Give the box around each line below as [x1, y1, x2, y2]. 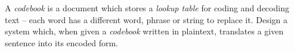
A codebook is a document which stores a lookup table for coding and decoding [5, 2, 289, 14]
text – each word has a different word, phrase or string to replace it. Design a [5, 13, 288, 26]
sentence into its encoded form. [5, 36, 118, 49]
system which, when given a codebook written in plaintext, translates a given [5, 25, 284, 37]
